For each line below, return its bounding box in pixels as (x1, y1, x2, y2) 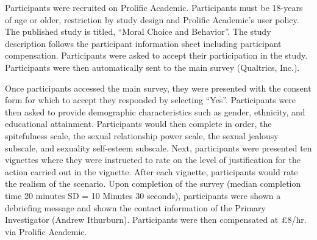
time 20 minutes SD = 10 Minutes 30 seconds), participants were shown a (5, 189, 281, 202)
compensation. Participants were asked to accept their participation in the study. (5, 49, 308, 62)
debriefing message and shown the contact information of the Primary (5, 201, 266, 214)
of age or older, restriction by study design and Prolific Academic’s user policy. (5, 13, 299, 26)
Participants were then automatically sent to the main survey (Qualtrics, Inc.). (5, 60, 300, 73)
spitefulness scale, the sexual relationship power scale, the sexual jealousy (5, 129, 279, 142)
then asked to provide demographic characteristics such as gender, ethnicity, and (5, 105, 305, 118)
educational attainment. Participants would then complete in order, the (5, 117, 272, 130)
